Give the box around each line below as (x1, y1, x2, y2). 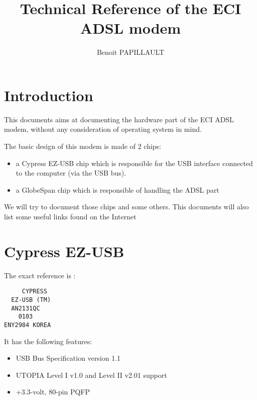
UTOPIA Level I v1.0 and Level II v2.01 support (16, 369, 167, 380)
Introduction (4, 85, 93, 105)
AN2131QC (11, 304, 40, 312)
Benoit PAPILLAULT (96, 47, 165, 57)
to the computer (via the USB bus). (16, 168, 126, 178)
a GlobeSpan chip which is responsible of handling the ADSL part (16, 184, 219, 195)
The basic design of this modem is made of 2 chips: (4, 141, 162, 151)
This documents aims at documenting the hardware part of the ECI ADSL (4, 114, 234, 124)
